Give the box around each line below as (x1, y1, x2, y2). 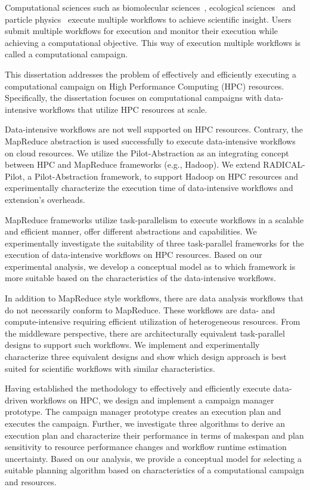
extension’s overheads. (5, 193, 85, 205)
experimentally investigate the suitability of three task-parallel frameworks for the (5, 236, 304, 249)
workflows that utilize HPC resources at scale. (39, 103, 207, 115)
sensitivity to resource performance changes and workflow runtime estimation (5, 440, 287, 453)
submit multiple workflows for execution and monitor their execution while (5, 24, 278, 37)
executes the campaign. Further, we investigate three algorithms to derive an (5, 417, 285, 429)
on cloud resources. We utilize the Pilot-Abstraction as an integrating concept (5, 146, 289, 159)
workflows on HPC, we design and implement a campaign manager (30, 393, 274, 406)
